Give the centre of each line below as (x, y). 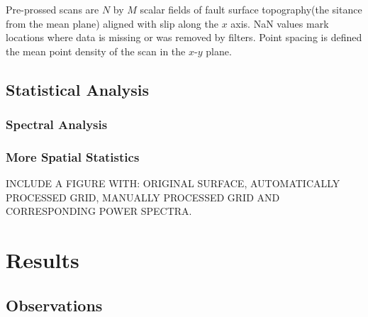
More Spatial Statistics (73, 156)
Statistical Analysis (78, 89)
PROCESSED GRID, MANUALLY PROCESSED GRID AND (143, 197)
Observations (54, 305)
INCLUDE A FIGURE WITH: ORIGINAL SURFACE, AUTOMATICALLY (173, 183)
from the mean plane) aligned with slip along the (112, 23)
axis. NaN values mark (280, 23)
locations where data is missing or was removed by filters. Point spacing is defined (184, 37)
